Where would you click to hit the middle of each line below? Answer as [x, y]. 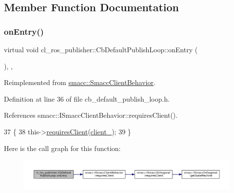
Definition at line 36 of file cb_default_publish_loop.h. [87, 98]
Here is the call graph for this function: [62, 148]
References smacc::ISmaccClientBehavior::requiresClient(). [91, 115]
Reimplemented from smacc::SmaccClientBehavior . [80, 82]
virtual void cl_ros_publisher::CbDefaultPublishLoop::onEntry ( [101, 49]
